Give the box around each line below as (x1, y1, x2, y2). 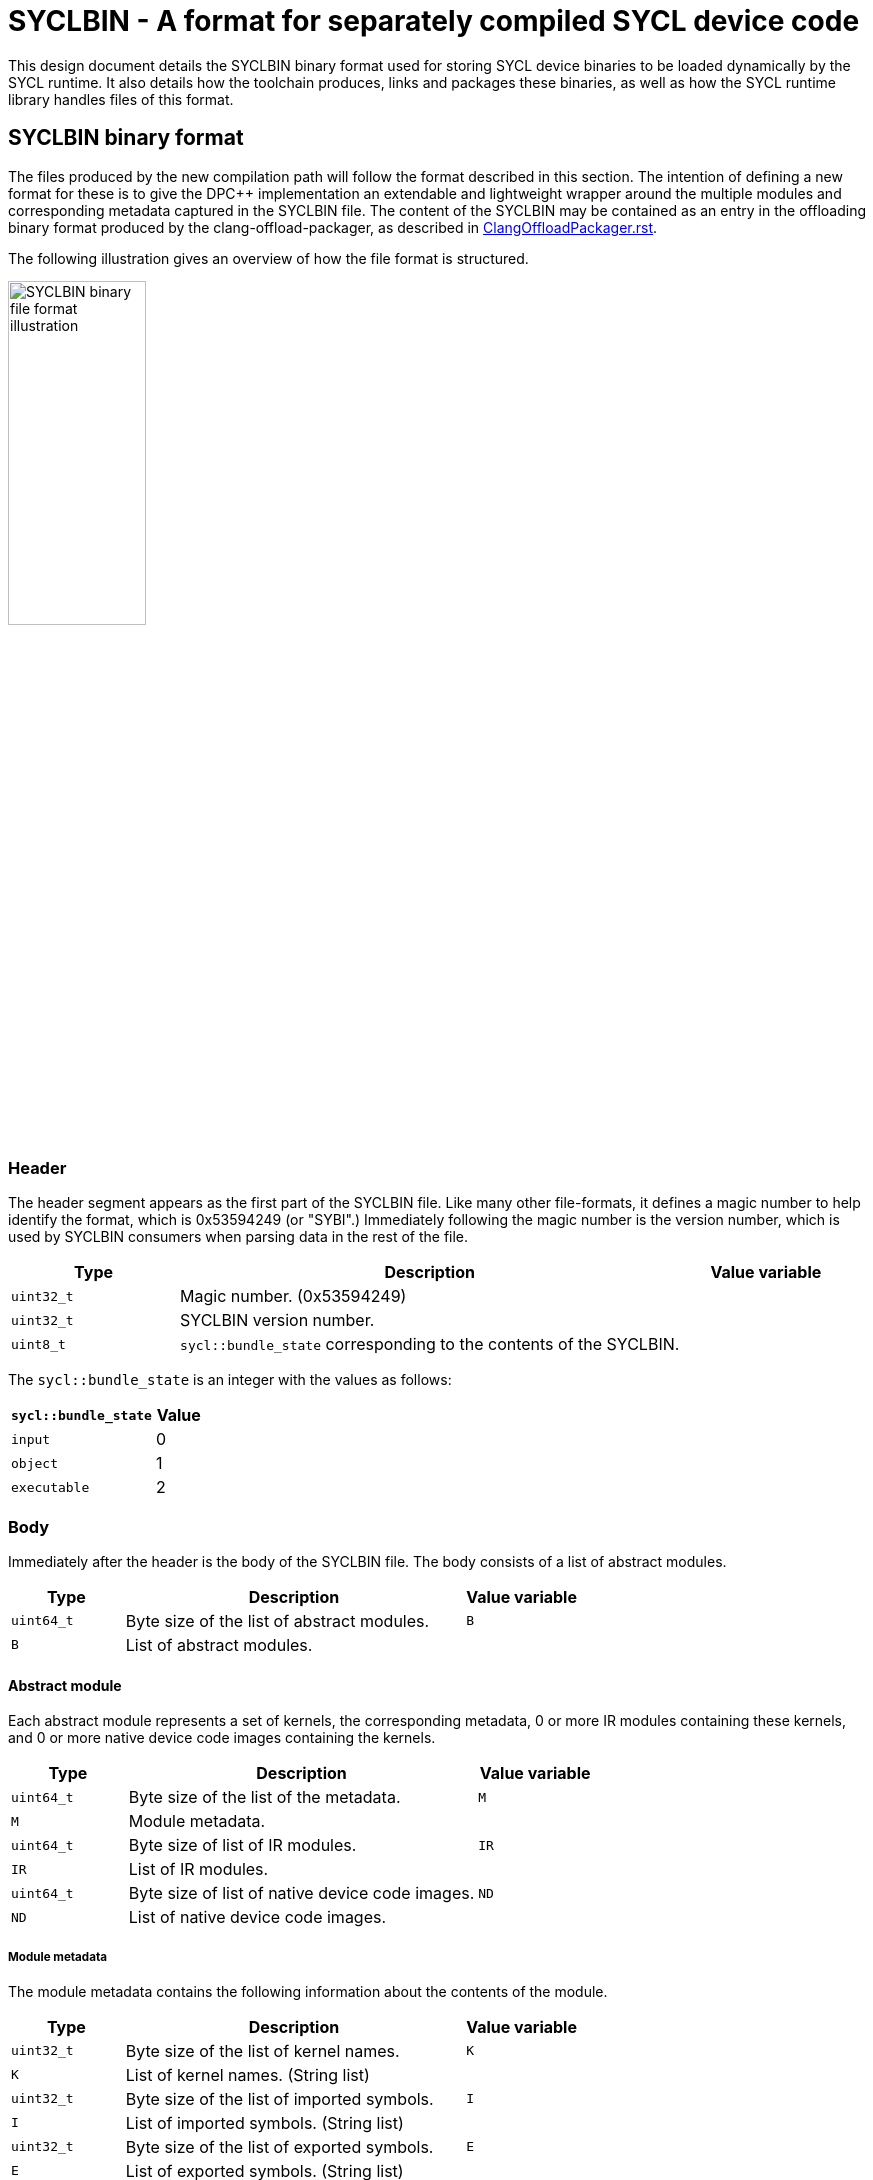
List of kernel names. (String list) (125, 2064, 370, 2085)
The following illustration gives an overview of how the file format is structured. (8, 249, 529, 267)
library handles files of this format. (8, 90, 234, 108)
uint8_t (11, 1336, 66, 1352)
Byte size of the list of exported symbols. (125, 2136, 434, 2157)
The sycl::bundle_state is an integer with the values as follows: (8, 1371, 452, 1389)
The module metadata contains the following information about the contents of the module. (8, 1982, 608, 2000)
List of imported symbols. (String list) (125, 2112, 404, 2133)
